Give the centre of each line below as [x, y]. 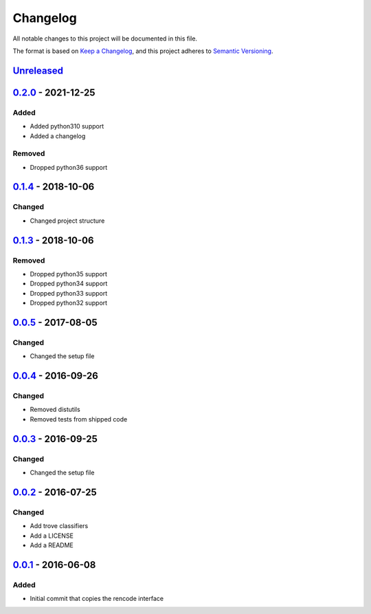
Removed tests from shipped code [79, 419]
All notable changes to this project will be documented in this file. [105, 39]
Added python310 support [67, 127]
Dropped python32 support [69, 303]
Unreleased [38, 70]
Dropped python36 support [69, 167]
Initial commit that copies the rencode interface [97, 599]
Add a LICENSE [52, 536]
